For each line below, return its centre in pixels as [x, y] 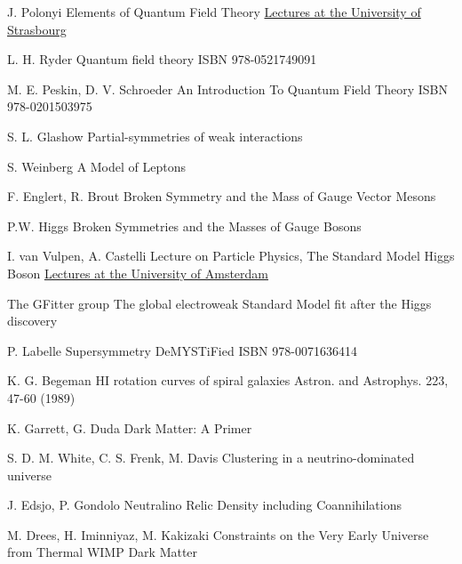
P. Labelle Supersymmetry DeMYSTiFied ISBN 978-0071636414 [182, 350]
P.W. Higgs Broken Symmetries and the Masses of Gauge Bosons [184, 226]
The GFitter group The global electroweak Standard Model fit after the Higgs [219, 303]
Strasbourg [37, 29]
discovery [32, 321]
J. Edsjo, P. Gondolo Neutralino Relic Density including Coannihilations [205, 505]
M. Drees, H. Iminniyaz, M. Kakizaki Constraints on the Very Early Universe [218, 534]
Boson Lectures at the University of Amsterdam [138, 273]
